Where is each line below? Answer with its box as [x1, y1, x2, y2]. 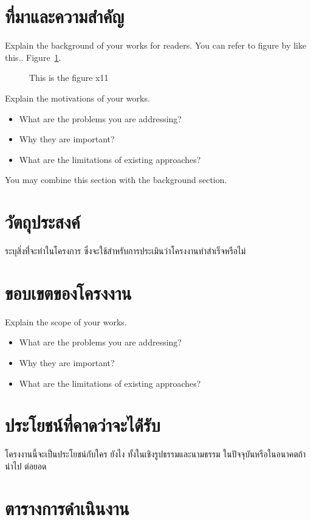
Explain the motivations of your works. [5, 91, 150, 104]
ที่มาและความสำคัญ [5, 4, 125, 29]
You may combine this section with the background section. [5, 173, 227, 186]
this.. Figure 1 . [5, 50, 61, 63]
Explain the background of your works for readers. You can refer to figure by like [5, 39, 307, 52]
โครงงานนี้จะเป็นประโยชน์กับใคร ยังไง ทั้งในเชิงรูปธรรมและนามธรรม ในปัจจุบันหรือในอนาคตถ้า [5, 448, 306, 460]
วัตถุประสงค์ [5, 209, 80, 234]
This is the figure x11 [29, 71, 109, 84]
